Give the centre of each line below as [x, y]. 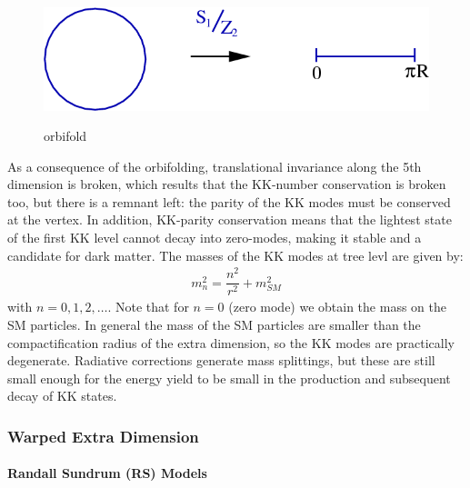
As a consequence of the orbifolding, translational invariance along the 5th [215, 166]
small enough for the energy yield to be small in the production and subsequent [229, 378]
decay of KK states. [62, 396]
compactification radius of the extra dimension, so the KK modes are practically [231, 342]
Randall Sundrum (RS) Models [107, 473]
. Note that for [148, 307]
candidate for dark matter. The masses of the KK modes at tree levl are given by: [235, 255]
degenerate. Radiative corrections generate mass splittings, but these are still [221, 360]
